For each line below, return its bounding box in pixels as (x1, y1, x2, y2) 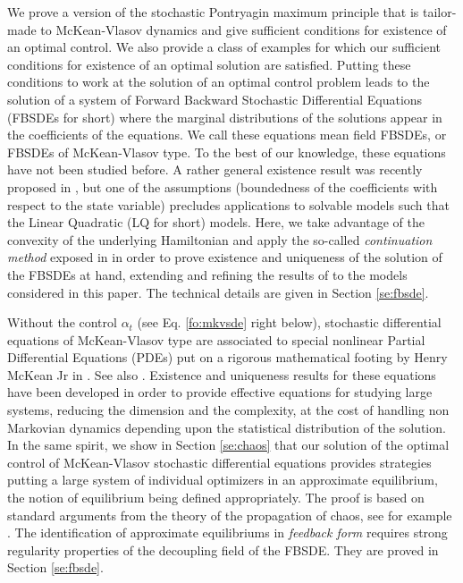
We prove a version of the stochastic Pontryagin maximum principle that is (7, 3, 419, 21)
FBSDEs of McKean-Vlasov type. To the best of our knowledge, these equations (7, 142, 446, 161)
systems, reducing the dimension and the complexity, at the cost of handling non (7, 401, 450, 419)
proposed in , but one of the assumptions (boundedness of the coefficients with (7, 177, 438, 196)
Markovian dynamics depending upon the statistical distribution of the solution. (7, 418, 446, 436)
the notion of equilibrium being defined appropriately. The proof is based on (7, 488, 425, 507)
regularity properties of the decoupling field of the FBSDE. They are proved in (7, 540, 439, 559)
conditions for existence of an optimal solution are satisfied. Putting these (7, 55, 411, 73)
